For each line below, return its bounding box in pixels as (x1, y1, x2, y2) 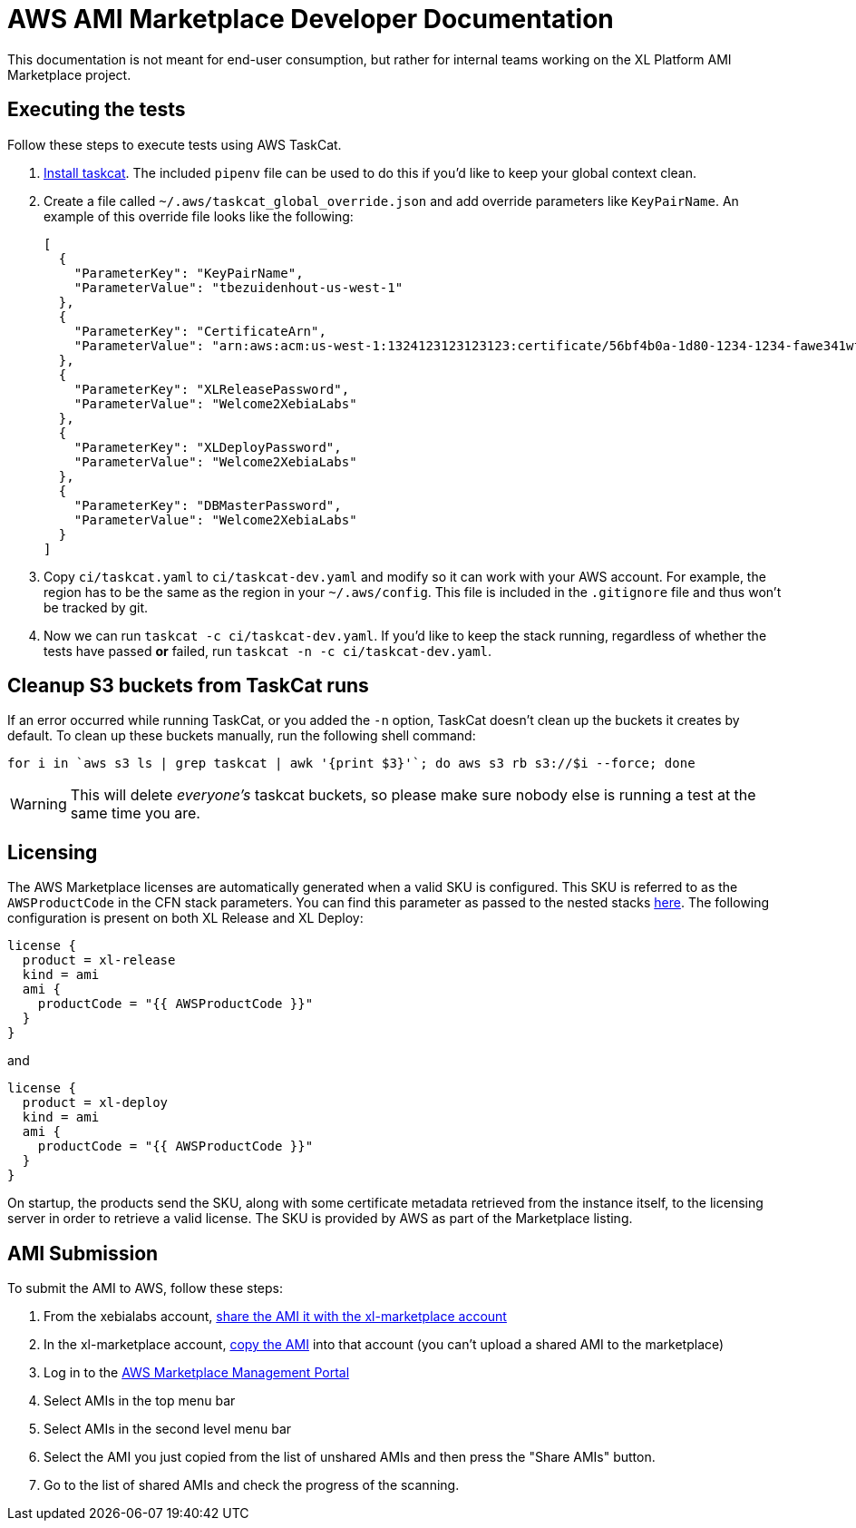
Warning (10, 795, 67, 814)
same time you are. (70, 804, 200, 823)
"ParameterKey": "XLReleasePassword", (73, 381, 350, 397)
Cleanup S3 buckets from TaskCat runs (7, 674, 369, 698)
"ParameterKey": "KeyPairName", (73, 265, 304, 280)
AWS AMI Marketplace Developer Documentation (7, 4, 614, 34)
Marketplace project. (7, 66, 131, 83)
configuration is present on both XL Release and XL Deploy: (7, 910, 364, 926)
